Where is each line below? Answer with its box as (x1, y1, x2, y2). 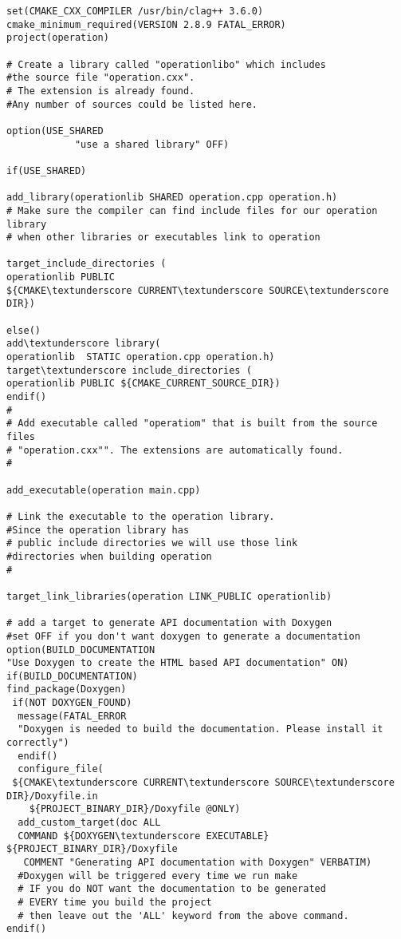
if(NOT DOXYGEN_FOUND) (12, 697, 132, 709)
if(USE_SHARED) (6, 164, 87, 176)
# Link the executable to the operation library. (6, 510, 275, 522)
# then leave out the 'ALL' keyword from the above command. (18, 909, 349, 921)
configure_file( (18, 763, 104, 775)
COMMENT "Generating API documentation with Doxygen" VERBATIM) (23, 857, 372, 868)
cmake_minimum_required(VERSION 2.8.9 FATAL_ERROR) (6, 18, 286, 30)
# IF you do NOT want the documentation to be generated (18, 883, 326, 895)
